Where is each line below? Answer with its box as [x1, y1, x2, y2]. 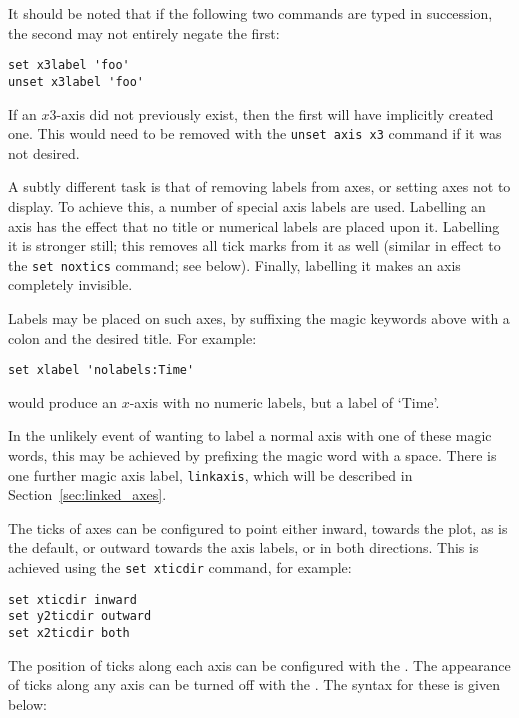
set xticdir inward [8, 592, 137, 607]
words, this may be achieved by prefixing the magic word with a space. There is [8, 445, 497, 465]
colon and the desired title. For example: [8, 327, 257, 348]
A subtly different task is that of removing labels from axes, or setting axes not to [8, 176, 511, 197]
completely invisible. [8, 274, 133, 295]
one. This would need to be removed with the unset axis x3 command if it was [8, 123, 502, 144]
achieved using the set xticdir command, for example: [8, 557, 352, 578]
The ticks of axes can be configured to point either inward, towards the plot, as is [8, 517, 508, 538]
